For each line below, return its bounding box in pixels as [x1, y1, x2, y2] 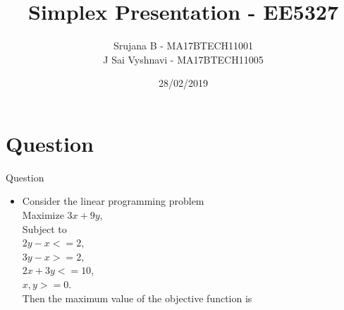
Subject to [22, 221, 67, 236]
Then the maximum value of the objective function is [22, 290, 252, 305]
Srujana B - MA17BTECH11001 [113, 38, 254, 53]
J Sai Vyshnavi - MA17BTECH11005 [103, 52, 264, 66]
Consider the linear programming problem [22, 193, 204, 208]
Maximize [22, 208, 64, 222]
